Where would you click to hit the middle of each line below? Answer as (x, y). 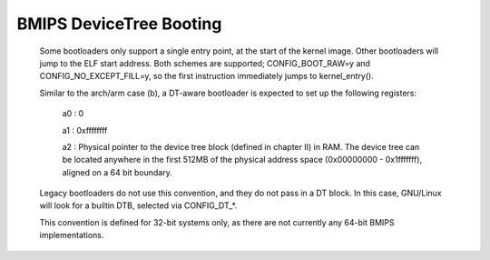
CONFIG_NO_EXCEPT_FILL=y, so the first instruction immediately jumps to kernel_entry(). (206, 76)
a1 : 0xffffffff (85, 130)
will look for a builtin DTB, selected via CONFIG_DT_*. (138, 205)
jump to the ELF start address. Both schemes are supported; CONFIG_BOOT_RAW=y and (205, 63)
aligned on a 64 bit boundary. (117, 172)
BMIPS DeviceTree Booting (119, 24)
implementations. (72, 235)
